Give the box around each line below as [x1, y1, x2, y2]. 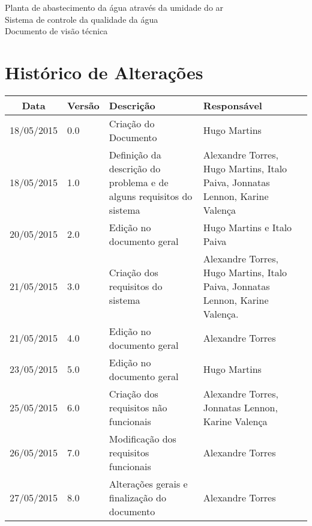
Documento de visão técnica [5, 25, 108, 37]
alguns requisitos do [109, 189, 193, 203]
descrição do [109, 161, 161, 175]
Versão [67, 98, 100, 112]
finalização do [109, 490, 166, 504]
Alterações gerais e [109, 476, 188, 491]
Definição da [109, 147, 161, 162]
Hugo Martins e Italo [203, 220, 292, 234]
